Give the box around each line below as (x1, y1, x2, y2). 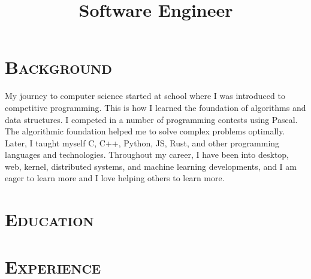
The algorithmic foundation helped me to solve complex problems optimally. (5, 125, 285, 137)
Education (5, 207, 94, 232)
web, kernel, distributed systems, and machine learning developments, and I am (5, 160, 297, 172)
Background (5, 55, 112, 79)
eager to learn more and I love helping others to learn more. (5, 172, 225, 184)
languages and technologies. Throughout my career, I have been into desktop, (5, 148, 289, 161)
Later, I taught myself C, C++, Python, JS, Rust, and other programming (5, 136, 280, 149)
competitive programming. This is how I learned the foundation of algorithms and (5, 101, 306, 113)
